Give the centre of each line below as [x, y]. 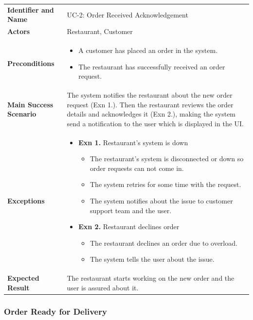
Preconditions [31, 63]
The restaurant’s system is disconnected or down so [167, 159]
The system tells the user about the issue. [152, 259]
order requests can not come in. [137, 168]
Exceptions [26, 201]
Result [18, 287]
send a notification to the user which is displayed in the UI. [155, 123]
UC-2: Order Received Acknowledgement [127, 14]
